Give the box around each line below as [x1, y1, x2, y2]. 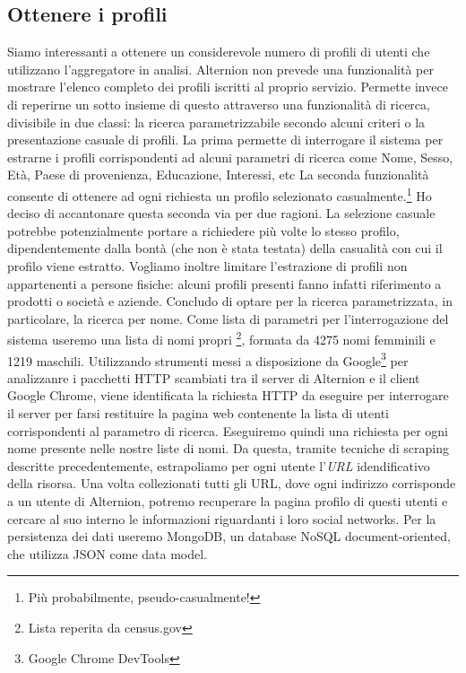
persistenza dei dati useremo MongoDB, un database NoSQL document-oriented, [7, 527, 451, 546]
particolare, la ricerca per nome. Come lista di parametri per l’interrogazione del [7, 309, 449, 328]
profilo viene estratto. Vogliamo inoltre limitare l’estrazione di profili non [7, 256, 408, 275]
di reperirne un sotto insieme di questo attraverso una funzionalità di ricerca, [7, 94, 430, 113]
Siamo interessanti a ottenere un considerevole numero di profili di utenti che [7, 42, 430, 61]
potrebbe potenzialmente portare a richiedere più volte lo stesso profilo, [7, 221, 400, 240]
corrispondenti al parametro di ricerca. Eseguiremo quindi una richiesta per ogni [7, 421, 448, 440]
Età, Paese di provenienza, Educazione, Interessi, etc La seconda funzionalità [7, 165, 429, 184]
